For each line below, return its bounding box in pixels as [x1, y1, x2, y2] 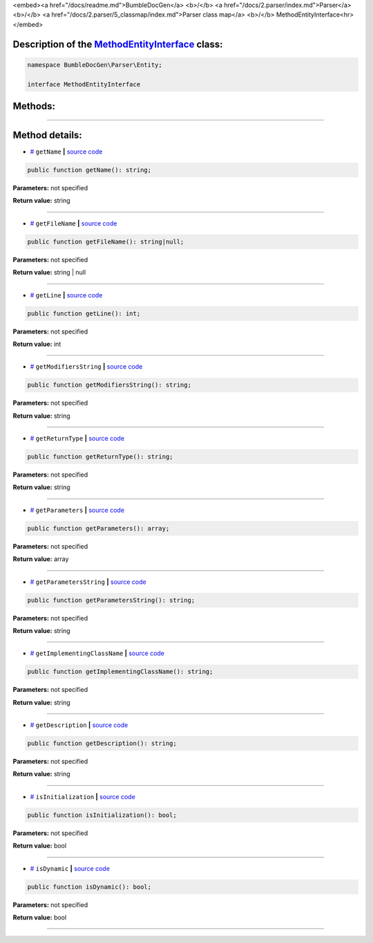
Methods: [12, 100, 55, 112]
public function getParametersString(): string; [27, 596, 195, 604]
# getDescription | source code [30, 721, 128, 729]
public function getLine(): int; [27, 309, 141, 318]
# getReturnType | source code [30, 434, 124, 443]
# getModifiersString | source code [30, 363, 143, 371]
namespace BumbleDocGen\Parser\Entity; [27, 61, 162, 68]
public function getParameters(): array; [27, 524, 170, 532]
